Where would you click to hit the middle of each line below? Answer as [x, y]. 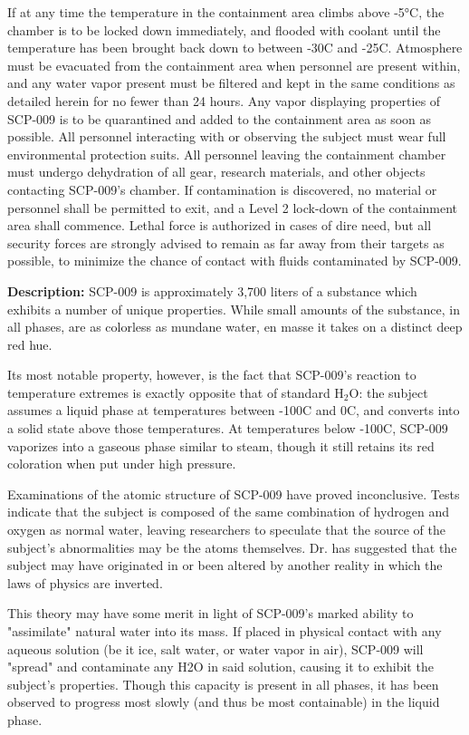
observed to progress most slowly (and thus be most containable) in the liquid [224, 702]
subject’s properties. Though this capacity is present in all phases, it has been [223, 684]
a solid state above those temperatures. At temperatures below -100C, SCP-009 [228, 428]
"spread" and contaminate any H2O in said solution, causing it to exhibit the [220, 667]
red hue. [30, 344]
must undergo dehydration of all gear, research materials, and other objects [216, 172]
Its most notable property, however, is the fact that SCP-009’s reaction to [212, 375]
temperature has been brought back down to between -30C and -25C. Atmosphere [235, 48]
